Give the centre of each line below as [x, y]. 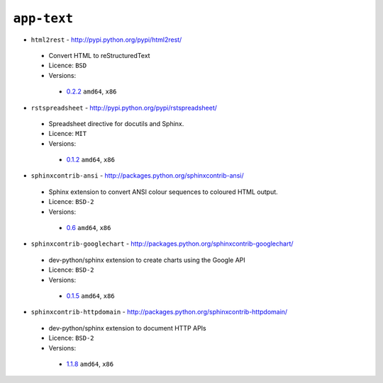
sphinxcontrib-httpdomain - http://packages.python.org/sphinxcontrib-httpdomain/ [159, 312]
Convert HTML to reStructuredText [99, 55]
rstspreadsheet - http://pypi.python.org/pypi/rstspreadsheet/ [124, 108]
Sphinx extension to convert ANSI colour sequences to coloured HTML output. [163, 192]
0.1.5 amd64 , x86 [90, 296]
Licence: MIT [68, 134]
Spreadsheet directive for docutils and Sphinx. [116, 123]
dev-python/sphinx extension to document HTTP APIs [128, 328]
